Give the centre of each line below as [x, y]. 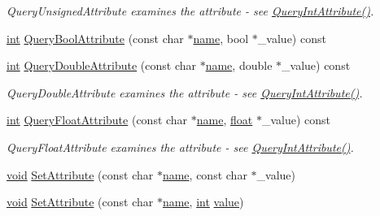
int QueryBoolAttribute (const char [95, 38]
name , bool [221, 38]
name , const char [205, 174]
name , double [239, 65]
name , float [225, 120]
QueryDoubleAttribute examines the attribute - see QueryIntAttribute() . [185, 92]
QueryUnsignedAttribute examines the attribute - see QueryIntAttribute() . [190, 11]
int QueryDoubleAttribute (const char [101, 65]
